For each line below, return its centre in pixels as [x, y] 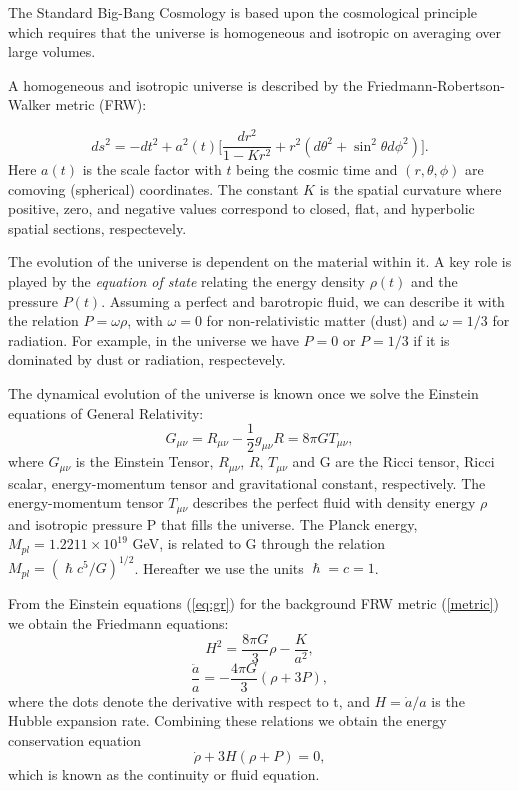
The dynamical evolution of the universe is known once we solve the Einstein [243, 393]
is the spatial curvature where [410, 188]
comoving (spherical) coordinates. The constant [153, 188]
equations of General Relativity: [106, 412]
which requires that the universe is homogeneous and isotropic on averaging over [254, 31]
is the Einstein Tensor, [144, 461]
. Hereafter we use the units [219, 567]
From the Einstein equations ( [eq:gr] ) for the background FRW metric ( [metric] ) [253, 603]
